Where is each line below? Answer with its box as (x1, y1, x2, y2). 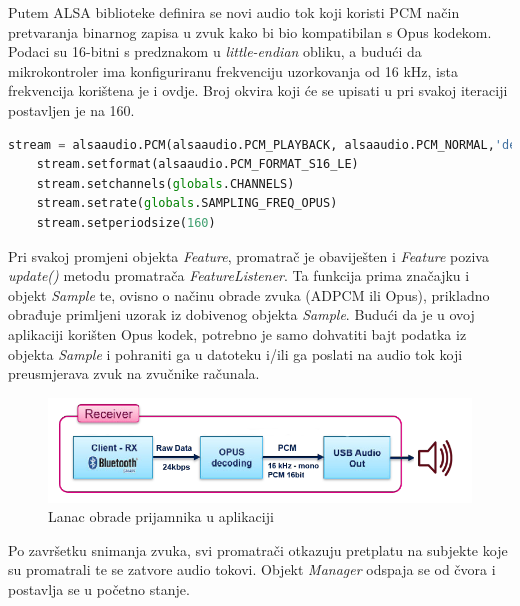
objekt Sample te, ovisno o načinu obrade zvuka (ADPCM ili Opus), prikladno (8, 284, 490, 305)
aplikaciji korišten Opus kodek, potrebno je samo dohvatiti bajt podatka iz (8, 323, 467, 344)
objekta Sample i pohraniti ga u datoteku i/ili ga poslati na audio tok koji (8, 343, 463, 364)
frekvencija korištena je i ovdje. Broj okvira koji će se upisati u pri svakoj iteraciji (8, 80, 508, 101)
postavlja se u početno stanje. (8, 578, 190, 599)
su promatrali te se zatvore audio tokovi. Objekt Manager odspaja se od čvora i (8, 559, 496, 580)
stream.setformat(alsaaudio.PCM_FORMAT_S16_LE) (36, 157, 359, 172)
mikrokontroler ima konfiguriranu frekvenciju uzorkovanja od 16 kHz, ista (8, 60, 458, 81)
